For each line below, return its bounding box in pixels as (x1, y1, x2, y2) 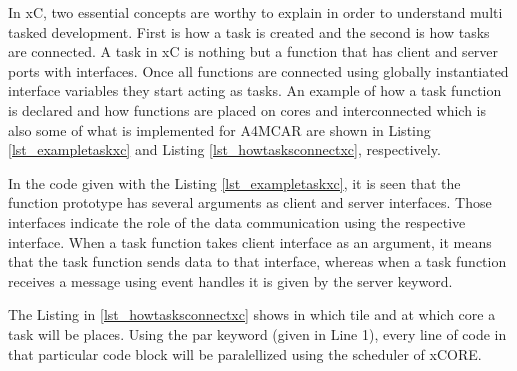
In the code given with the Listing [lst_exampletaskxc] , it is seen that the (8, 172, 461, 193)
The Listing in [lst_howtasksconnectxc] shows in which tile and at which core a (8, 304, 496, 325)
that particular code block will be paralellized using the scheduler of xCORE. (8, 343, 482, 364)
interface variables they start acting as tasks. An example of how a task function (8, 80, 502, 101)
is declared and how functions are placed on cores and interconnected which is (8, 99, 487, 120)
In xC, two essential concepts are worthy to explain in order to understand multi (8, 2, 503, 22)
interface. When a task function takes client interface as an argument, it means (8, 231, 492, 252)
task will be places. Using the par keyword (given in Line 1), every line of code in (8, 323, 507, 344)
